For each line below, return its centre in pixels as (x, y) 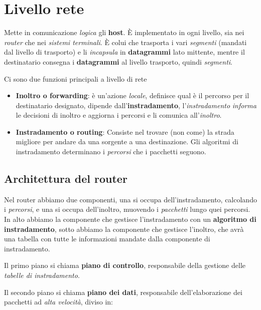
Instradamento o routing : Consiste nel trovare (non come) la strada (125, 131)
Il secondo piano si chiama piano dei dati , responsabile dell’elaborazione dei (123, 292)
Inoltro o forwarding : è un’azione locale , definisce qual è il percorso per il (133, 95)
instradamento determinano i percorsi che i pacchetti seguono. (111, 151)
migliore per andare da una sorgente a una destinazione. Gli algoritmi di (127, 141)
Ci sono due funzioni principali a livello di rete (76, 78)
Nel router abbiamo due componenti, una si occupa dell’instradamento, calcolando (130, 199)
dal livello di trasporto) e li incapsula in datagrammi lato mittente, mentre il (124, 52)
